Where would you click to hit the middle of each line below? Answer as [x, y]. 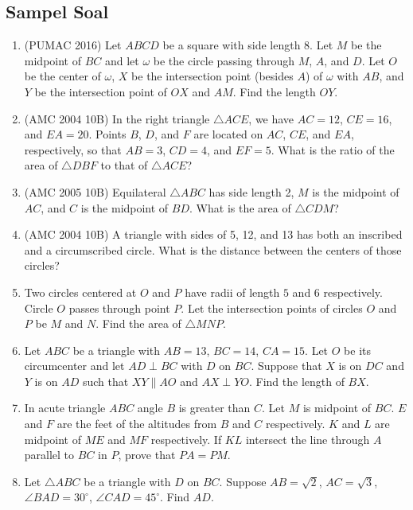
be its [357, 350]
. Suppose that [286, 366]
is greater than [214, 408]
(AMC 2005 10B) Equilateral [95, 191]
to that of [124, 165]
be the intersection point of [101, 91]
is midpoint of [337, 408]
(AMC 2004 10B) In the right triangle [117, 118]
